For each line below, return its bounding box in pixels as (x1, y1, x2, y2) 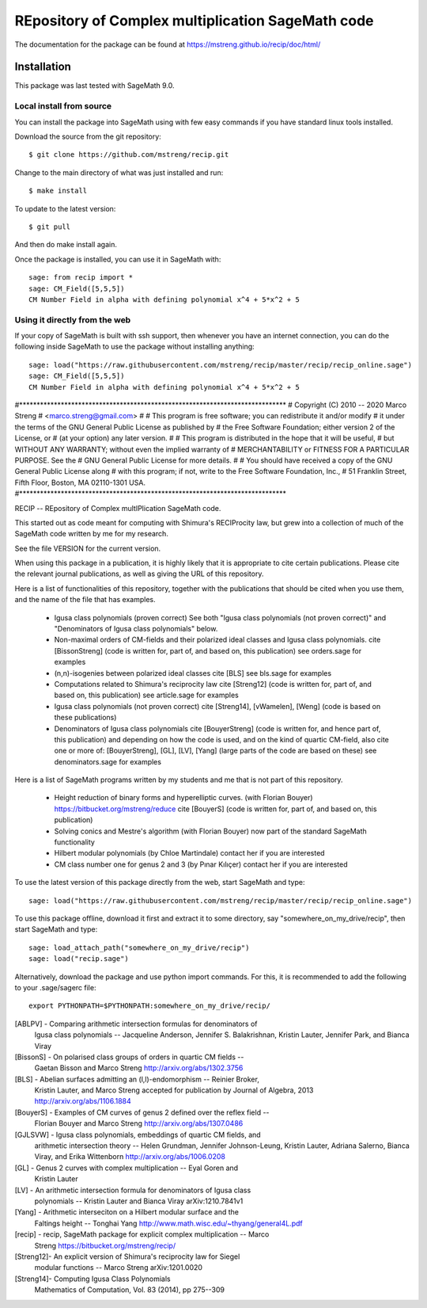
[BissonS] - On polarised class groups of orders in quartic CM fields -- (14, 1052, 244, 1062)
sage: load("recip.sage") (28, 955, 130, 963)
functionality (54, 837, 95, 847)
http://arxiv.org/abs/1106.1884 (34, 1096, 132, 1106)
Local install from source (14, 101, 112, 112)
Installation (14, 60, 71, 74)
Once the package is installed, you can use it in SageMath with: (14, 254, 221, 264)
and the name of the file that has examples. (14, 595, 156, 604)
